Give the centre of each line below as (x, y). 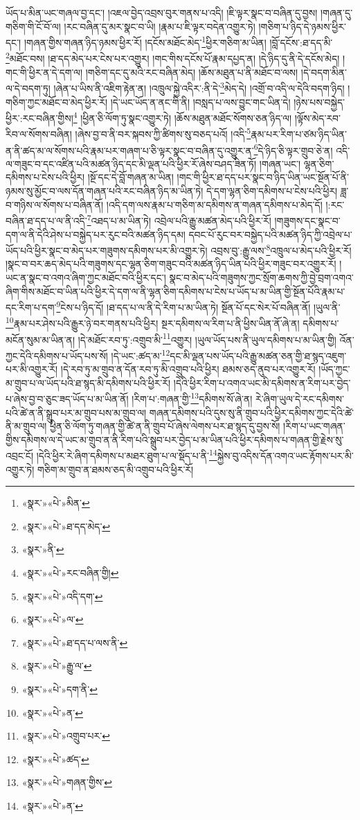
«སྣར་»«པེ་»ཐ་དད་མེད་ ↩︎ (66, 526)
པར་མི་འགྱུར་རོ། (32, 369)
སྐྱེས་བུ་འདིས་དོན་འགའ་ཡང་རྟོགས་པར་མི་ (285, 455)
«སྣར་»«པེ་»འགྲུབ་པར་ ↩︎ (66, 736)
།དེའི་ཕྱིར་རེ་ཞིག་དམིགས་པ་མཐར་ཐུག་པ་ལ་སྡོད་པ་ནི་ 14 (127, 454)
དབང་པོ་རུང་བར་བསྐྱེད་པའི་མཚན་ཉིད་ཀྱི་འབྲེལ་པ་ (270, 234)
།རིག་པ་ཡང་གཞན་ (314, 426)
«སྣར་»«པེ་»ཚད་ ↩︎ (55, 759)
